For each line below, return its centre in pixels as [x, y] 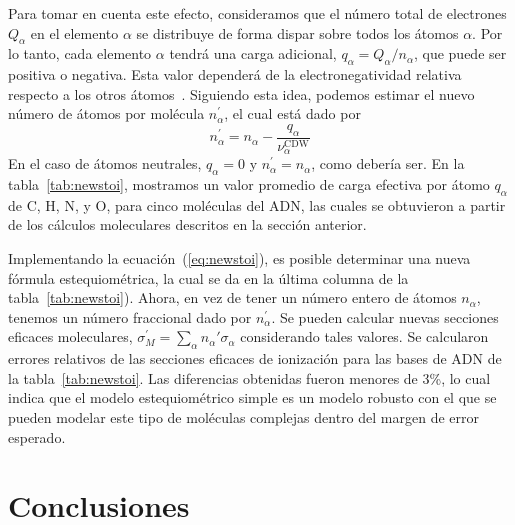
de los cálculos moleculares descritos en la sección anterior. [187, 224]
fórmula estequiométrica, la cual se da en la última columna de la [208, 277]
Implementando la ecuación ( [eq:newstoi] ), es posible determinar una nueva [239, 258]
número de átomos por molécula [106, 113]
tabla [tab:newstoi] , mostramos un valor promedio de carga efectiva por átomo [249, 184]
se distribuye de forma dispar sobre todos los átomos [297, 32]
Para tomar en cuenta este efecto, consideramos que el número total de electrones [257, 13]
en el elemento [74, 32]
